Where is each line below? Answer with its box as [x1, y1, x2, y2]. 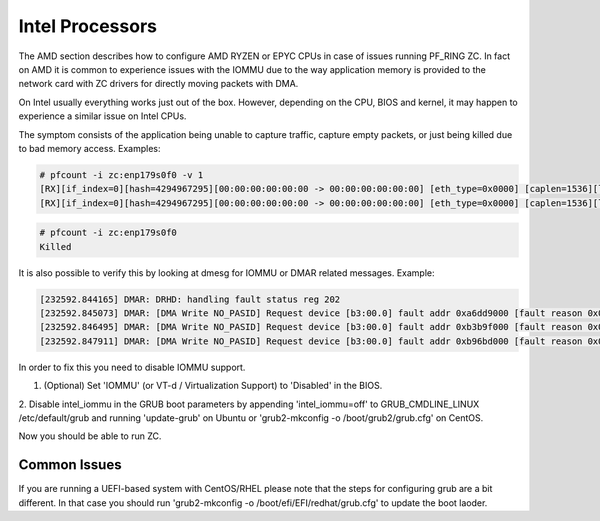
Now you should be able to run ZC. [18, 430, 162, 442]
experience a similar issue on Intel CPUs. [18, 110, 187, 122]
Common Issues [18, 456, 122, 474]
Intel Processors [18, 15, 157, 37]
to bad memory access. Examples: [18, 142, 161, 154]
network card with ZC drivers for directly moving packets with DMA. [18, 78, 299, 90]
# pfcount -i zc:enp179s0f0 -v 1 [39, 169, 204, 180]
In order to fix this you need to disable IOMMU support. [18, 361, 246, 373]
